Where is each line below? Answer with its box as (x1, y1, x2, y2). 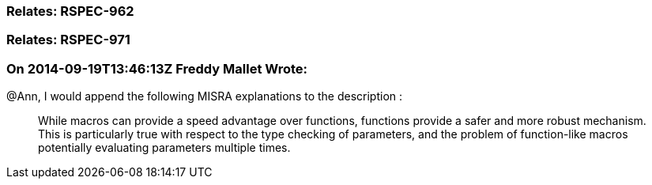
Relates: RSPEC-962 (6, 3, 134, 19)
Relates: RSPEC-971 (6, 32, 130, 48)
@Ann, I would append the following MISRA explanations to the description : (6, 89, 403, 104)
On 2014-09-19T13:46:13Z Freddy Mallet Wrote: (6, 60, 308, 77)
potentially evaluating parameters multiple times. (38, 141, 291, 155)
